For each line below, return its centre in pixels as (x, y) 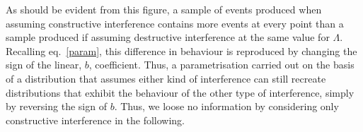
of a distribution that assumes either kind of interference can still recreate (166, 78)
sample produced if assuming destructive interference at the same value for (168, 37)
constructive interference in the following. (95, 120)
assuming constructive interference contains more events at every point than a (175, 23)
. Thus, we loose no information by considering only (226, 106)
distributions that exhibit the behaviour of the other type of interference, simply (180, 92)
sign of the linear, (44, 65)
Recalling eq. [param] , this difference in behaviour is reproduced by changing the (181, 50)
